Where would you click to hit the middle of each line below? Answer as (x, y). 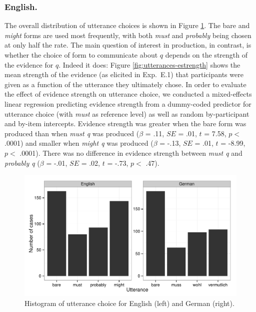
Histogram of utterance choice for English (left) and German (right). (129, 303)
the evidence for (29, 64)
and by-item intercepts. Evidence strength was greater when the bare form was (125, 123)
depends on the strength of (206, 55)
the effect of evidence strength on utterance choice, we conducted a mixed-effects (128, 94)
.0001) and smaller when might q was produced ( (79, 143)
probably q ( (22, 163)
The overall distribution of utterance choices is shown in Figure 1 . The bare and (127, 25)
